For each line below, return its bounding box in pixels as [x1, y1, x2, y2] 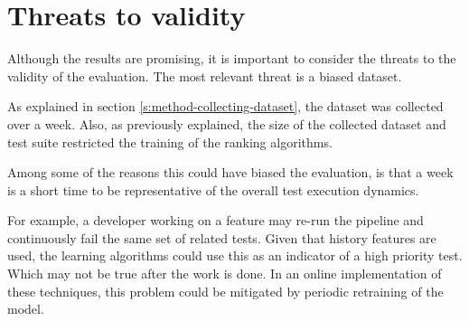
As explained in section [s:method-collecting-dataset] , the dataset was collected [7, 97, 444, 116]
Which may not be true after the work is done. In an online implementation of [7, 264, 442, 283]
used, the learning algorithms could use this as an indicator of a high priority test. [7, 246, 463, 265]
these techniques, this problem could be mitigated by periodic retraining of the [7, 281, 444, 300]
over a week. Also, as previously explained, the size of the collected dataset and [7, 114, 446, 133]
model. [7, 299, 44, 318]
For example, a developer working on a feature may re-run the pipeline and [7, 211, 424, 230]
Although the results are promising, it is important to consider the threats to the [7, 49, 456, 68]
